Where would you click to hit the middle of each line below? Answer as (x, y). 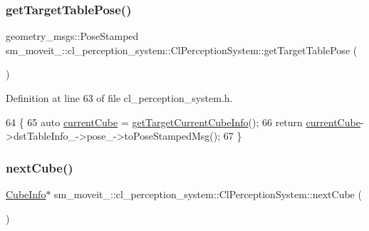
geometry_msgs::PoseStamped (72, 36)
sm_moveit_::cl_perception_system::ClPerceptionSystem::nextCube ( (208, 194)
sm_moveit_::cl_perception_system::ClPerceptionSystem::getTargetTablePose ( (182, 50)
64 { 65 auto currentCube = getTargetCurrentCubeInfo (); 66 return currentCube (183, 122)
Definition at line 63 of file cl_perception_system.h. (119, 98)
